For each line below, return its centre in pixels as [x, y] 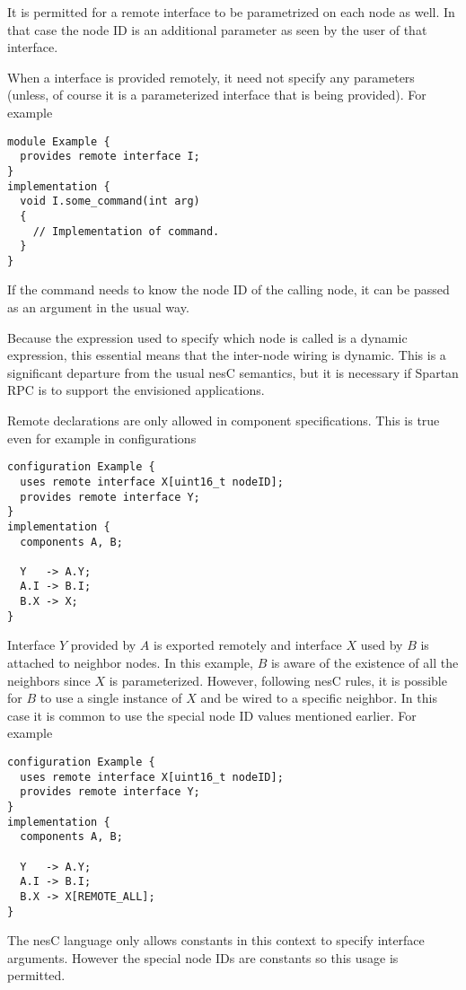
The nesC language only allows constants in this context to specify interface [216, 940]
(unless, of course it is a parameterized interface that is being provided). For [217, 95]
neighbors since [49, 680]
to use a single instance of [111, 698]
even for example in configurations [102, 438]
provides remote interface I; [110, 157]
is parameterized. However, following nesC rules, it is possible [278, 680]
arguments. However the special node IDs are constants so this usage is [203, 957]
